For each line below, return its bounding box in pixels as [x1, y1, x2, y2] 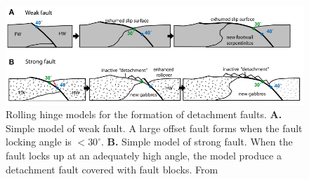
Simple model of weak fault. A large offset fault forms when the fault [6, 120, 303, 135]
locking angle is [6, 134, 72, 149]
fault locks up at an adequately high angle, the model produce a [6, 148, 282, 163]
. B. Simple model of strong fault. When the [100, 134, 293, 149]
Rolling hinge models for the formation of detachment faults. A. [6, 107, 282, 122]
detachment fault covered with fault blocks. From [6, 162, 218, 176]
